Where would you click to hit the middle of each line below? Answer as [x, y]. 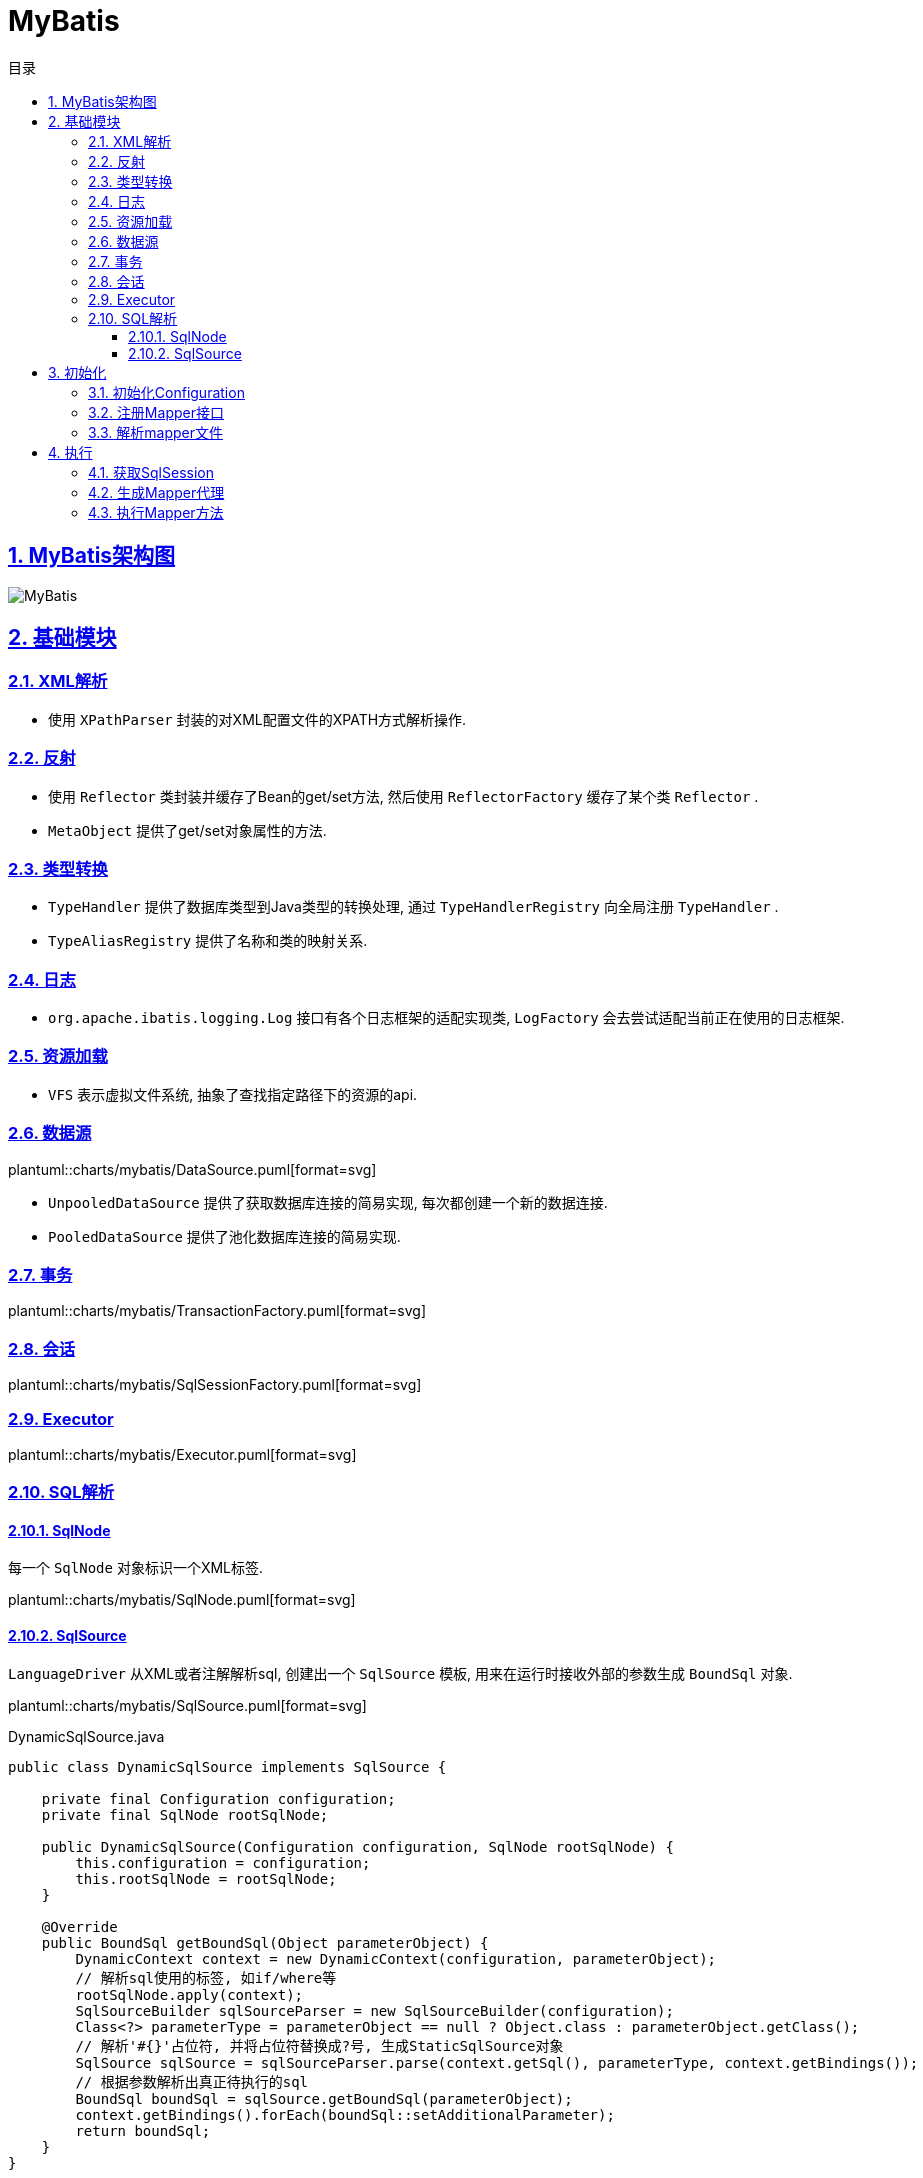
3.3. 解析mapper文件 [155, 432]
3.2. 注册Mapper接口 [156, 412]
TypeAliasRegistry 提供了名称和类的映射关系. [208, 941]
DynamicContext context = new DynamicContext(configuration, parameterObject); [396, 1958]
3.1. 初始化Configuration [166, 392]
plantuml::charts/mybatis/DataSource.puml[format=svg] [192, 1169]
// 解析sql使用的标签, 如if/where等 [206, 1977]
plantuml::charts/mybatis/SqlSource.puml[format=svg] [187, 1705]
